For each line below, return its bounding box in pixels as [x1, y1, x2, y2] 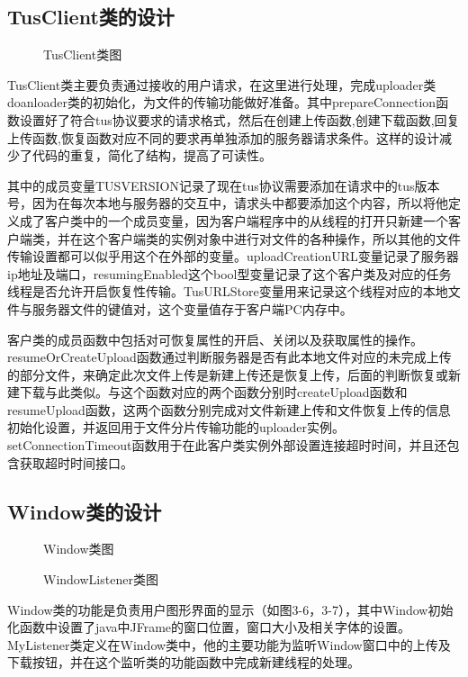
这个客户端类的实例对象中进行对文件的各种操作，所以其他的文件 [82, 229, 461, 248]
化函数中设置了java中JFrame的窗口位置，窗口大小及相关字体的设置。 [7, 618, 411, 636]
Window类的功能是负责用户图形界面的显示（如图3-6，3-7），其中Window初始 [7, 600, 454, 618]
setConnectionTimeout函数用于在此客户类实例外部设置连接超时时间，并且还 [7, 436, 447, 455]
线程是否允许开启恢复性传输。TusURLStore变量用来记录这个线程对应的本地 [7, 282, 448, 301]
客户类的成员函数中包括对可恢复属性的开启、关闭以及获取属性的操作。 [7, 329, 423, 348]
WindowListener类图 [43, 570, 158, 589]
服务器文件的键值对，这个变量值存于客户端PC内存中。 [31, 299, 353, 318]
